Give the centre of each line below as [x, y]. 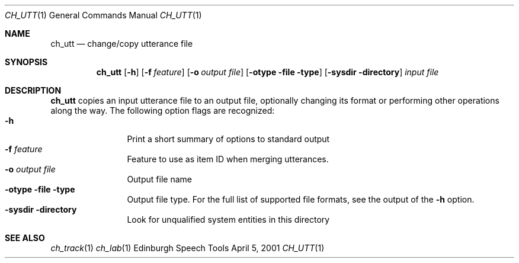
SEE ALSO [25, 238]
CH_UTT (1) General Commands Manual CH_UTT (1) [103, 15]
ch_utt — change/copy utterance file [122, 44]
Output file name [159, 179]
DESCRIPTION [33, 90]
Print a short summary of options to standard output [228, 139]
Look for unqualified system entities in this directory [228, 219]
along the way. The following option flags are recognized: [163, 110]
